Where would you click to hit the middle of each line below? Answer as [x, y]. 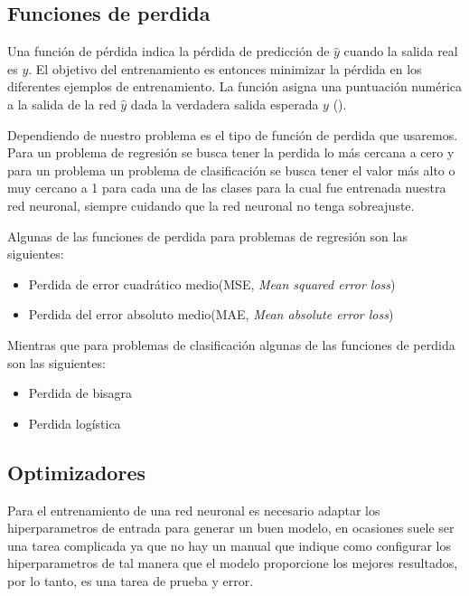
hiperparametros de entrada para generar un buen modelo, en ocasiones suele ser [231, 528]
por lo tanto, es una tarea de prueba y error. [131, 580]
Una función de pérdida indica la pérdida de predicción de [169, 51]
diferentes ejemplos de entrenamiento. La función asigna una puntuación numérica [235, 86]
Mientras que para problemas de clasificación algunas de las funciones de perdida [231, 344]
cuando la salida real [401, 51]
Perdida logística [75, 423]
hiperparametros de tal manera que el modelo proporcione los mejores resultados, [233, 563]
